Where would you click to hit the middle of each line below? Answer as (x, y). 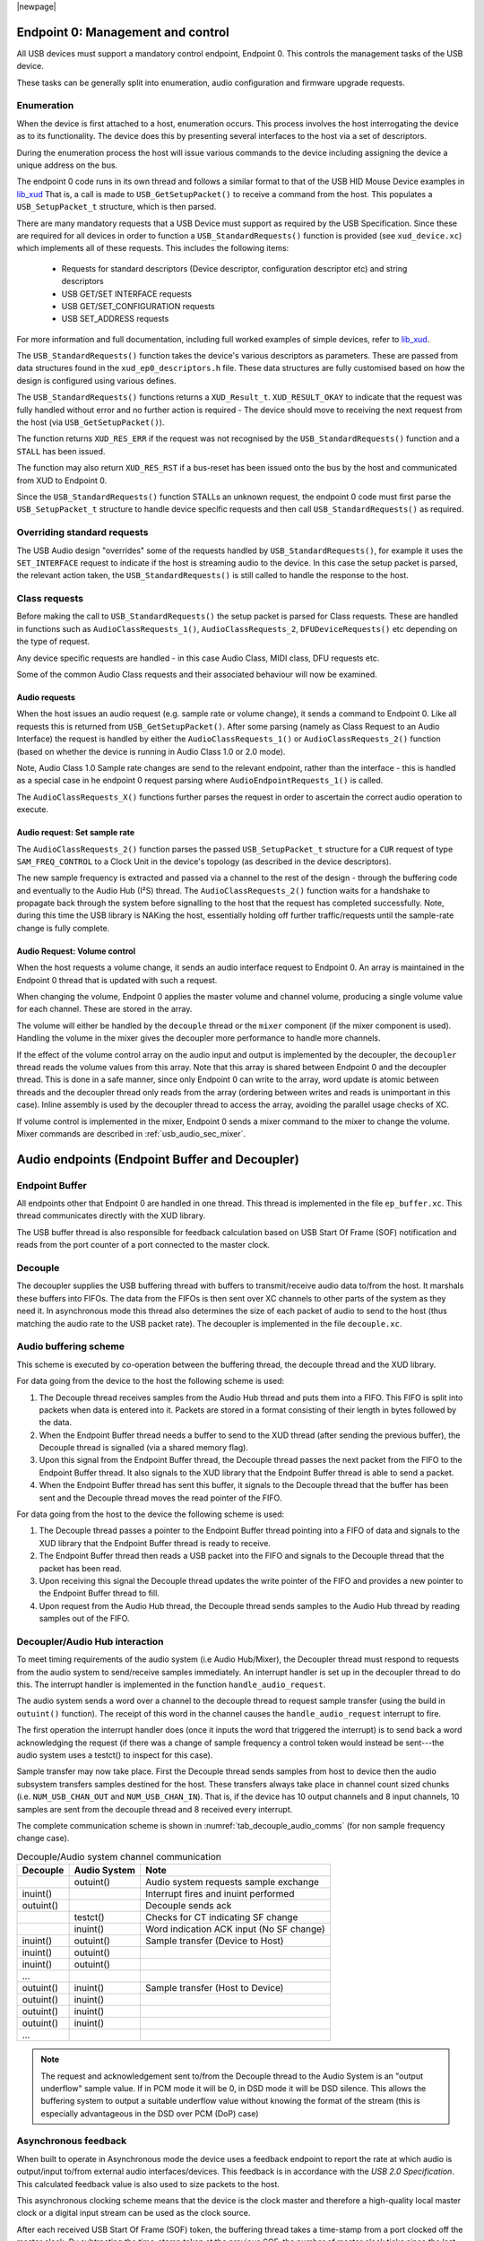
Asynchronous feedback (72, 2141)
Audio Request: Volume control (76, 951)
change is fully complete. (63, 928)
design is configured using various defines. (96, 380)
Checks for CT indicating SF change (221, 1917)
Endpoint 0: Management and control (123, 32)
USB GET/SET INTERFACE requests (127, 294)
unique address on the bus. (67, 165)
